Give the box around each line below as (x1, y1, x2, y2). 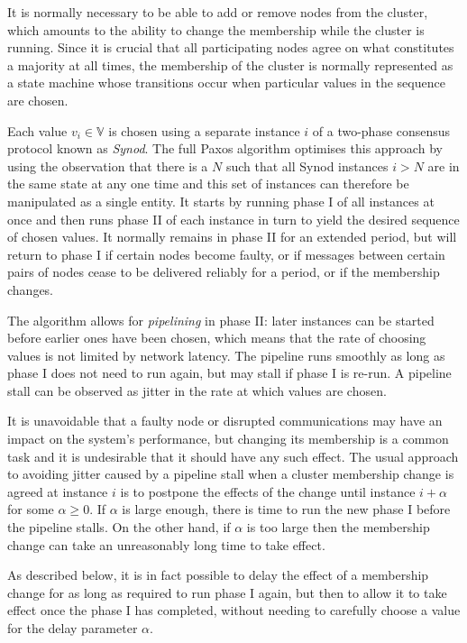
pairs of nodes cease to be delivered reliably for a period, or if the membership (7, 262, 440, 281)
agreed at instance (7, 482, 108, 501)
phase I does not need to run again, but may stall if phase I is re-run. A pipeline (7, 363, 452, 382)
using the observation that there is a (7, 156, 208, 175)
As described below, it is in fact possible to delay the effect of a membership (7, 565, 429, 584)
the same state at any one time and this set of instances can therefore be (7, 174, 409, 193)
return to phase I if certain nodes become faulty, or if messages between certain (7, 244, 445, 263)
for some (7, 500, 54, 519)
